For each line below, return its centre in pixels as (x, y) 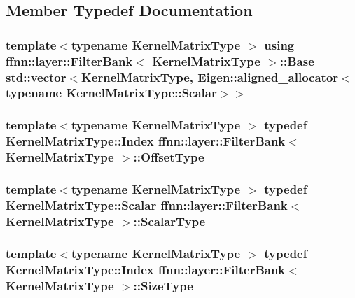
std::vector (36, 77)
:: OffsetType (169, 157)
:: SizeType (163, 285)
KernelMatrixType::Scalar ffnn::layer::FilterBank (147, 205)
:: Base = (304, 61)
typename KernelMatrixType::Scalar (111, 93)
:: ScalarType (169, 221)
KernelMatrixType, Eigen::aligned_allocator (210, 77)
